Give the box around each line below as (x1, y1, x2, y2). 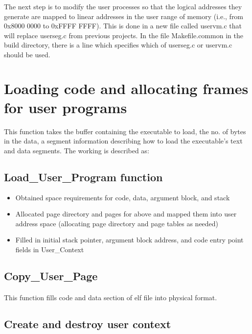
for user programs (4, 97, 127, 117)
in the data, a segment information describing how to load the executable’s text (4, 136, 243, 146)
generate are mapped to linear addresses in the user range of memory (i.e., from (4, 11, 244, 21)
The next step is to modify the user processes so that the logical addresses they (4, 1, 242, 11)
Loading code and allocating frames (4, 78, 249, 98)
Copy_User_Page (4, 268, 98, 284)
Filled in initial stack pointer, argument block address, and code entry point (15, 235, 244, 245)
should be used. (4, 49, 50, 59)
